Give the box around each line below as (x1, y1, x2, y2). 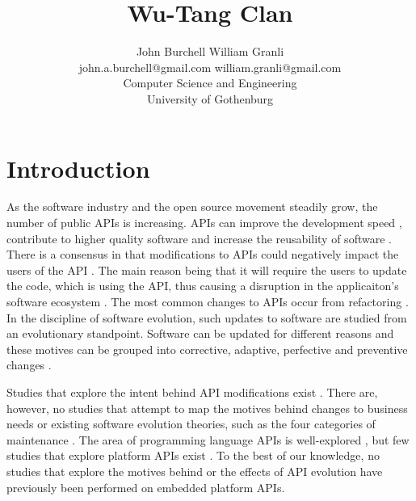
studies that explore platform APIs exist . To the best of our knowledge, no (6, 447, 380, 464)
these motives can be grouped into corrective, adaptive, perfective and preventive (6, 340, 408, 357)
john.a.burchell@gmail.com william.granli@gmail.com (78, 58, 342, 75)
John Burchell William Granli (136, 43, 284, 60)
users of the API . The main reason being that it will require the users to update (6, 261, 407, 278)
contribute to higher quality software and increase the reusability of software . (6, 229, 392, 246)
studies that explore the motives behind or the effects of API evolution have (6, 462, 383, 479)
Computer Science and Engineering (123, 74, 297, 91)
